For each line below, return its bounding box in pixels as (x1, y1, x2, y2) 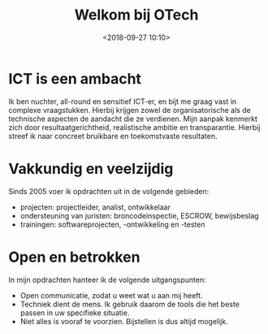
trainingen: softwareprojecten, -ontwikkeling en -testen (19, 219, 205, 229)
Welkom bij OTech (74, 6, 199, 24)
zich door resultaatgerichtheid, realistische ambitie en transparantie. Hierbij (8, 122, 261, 132)
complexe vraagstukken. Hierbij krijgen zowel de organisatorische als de (8, 105, 252, 115)
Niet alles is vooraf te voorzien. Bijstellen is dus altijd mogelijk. (19, 316, 229, 326)
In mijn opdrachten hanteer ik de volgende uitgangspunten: (8, 275, 206, 284)
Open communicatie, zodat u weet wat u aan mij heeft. (19, 290, 203, 300)
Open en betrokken (8, 248, 140, 266)
